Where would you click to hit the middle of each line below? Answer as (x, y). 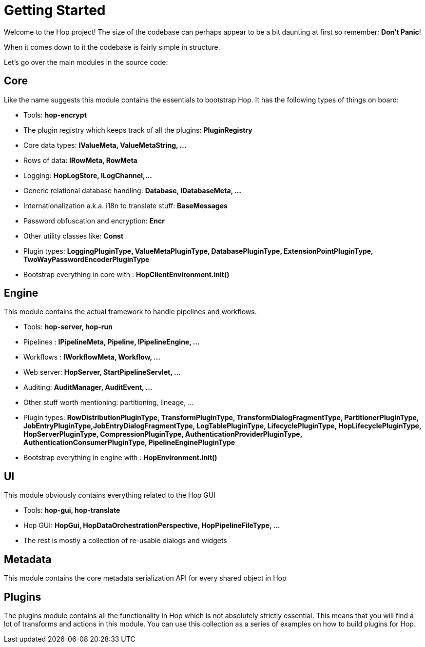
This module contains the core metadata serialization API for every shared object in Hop (145, 578)
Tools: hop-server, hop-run (68, 327)
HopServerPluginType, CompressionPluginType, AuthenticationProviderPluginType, (163, 434)
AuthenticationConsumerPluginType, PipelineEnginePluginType (129, 443)
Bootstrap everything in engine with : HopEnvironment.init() (120, 458)
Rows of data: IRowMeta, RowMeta (80, 160)
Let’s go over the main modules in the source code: (86, 62)
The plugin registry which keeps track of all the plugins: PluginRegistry (138, 130)
